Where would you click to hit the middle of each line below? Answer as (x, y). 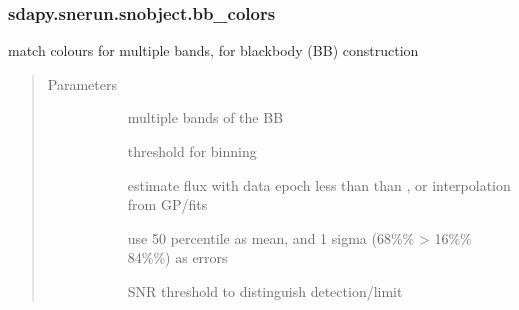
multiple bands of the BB (205, 117)
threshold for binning (192, 151)
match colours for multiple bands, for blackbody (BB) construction (213, 50)
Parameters (82, 83)
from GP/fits (167, 204)
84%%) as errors (177, 257)
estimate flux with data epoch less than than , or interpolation (319, 184)
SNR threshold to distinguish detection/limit (265, 290)
